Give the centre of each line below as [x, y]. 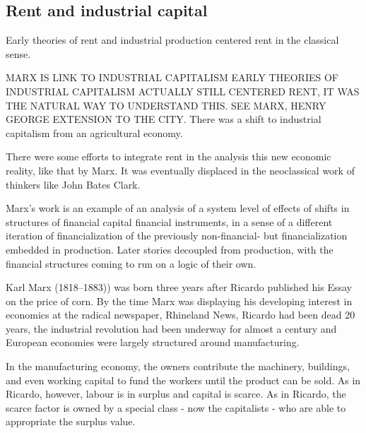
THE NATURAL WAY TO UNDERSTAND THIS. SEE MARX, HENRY [166, 105]
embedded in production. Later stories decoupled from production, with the [170, 249]
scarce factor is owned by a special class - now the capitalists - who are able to [176, 407]
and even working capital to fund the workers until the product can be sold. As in [183, 380]
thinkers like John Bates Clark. [73, 184]
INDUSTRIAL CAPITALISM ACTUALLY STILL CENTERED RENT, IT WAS [183, 91]
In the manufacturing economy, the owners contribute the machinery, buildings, [178, 366]
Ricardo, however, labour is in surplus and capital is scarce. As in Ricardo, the [176, 394]
